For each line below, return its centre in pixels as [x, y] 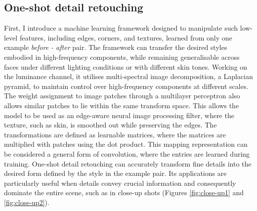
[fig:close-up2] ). [27, 202]
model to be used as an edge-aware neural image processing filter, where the [119, 115]
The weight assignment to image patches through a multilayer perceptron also [122, 96]
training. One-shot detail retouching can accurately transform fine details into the [128, 163]
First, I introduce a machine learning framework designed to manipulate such [121, 28]
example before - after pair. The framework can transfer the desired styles [116, 47]
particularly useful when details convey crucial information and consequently [120, 183]
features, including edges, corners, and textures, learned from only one [126, 37]
